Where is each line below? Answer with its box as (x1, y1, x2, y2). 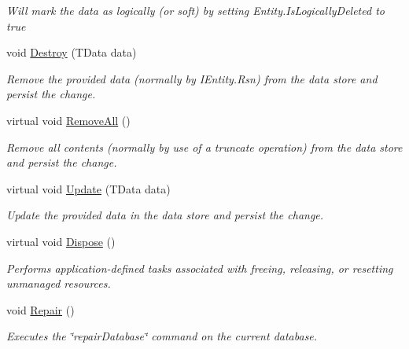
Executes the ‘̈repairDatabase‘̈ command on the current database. (6, 328, 318, 344)
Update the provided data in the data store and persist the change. (6, 207, 324, 223)
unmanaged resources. (6, 275, 111, 292)
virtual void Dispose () (6, 233, 116, 249)
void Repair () (6, 301, 75, 318)
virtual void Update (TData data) (6, 180, 171, 197)
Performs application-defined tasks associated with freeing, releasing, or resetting (6, 259, 393, 276)
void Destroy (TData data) (6, 44, 137, 61)
